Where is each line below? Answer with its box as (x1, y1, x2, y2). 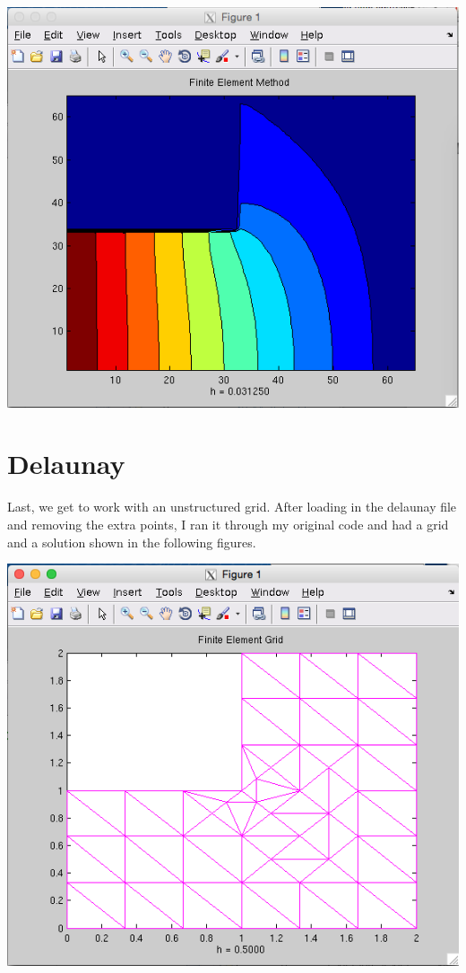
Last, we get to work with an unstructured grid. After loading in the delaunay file (7, 497, 457, 516)
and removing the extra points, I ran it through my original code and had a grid (7, 515, 449, 534)
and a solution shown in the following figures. (7, 532, 256, 551)
